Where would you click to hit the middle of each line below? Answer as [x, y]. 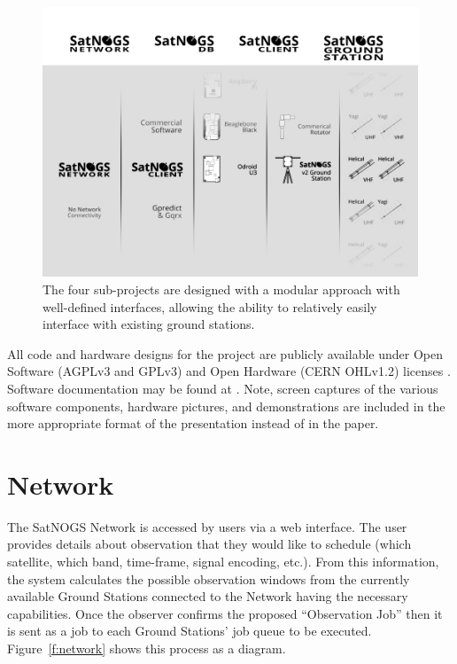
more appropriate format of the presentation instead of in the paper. [193, 423]
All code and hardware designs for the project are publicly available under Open [225, 353]
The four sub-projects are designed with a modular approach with [221, 289]
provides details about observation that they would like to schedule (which [209, 544]
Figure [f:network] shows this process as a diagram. [147, 648]
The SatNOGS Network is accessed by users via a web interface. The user [207, 526]
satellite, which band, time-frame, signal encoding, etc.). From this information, [223, 562]
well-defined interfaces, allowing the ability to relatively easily [210, 306]
